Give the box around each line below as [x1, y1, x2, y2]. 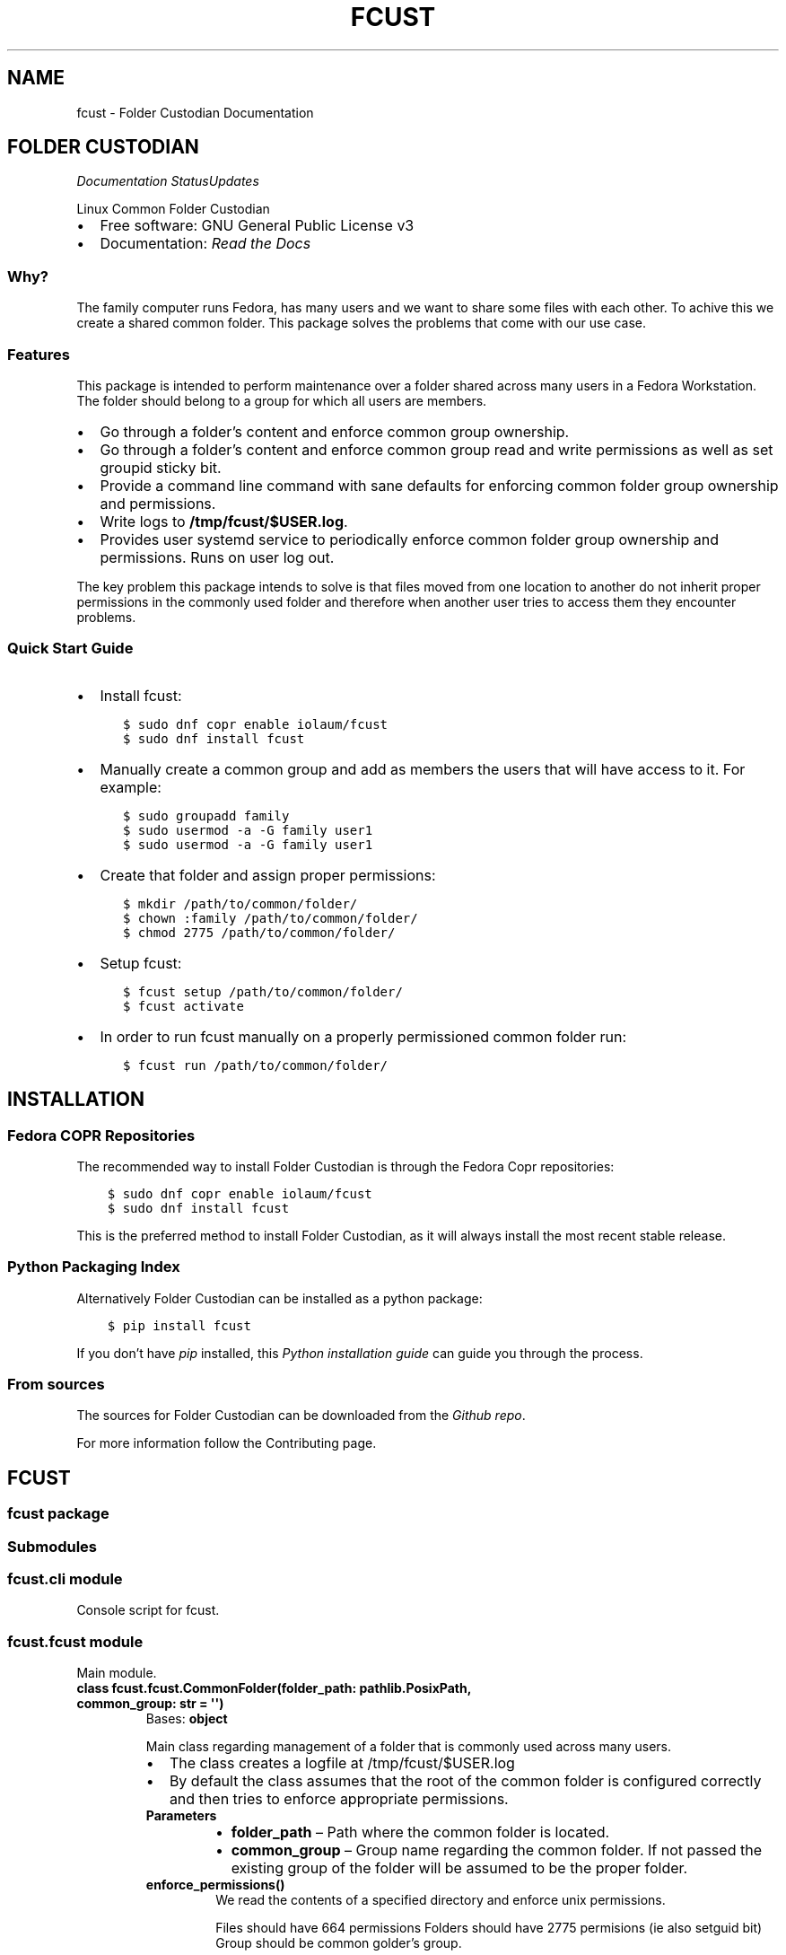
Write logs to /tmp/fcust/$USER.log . [100, 512, 348, 530]
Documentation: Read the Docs [100, 234, 311, 253]
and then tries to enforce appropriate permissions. [169, 1790, 509, 1809]
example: [100, 777, 162, 796]
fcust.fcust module [7, 1632, 144, 1651]
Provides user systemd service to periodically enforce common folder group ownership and [100, 530, 720, 548]
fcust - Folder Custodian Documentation [76, 104, 314, 120]
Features [7, 345, 70, 364]
